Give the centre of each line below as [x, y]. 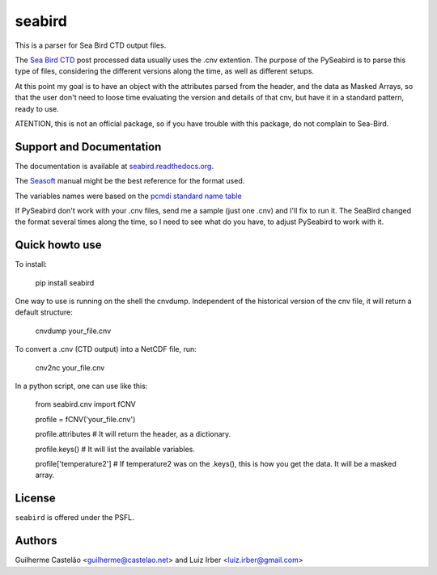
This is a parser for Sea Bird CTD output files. [91, 45]
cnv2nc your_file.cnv [70, 367]
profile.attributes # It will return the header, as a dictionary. [133, 434]
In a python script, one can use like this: [81, 386]
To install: [31, 264]
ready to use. [37, 108]
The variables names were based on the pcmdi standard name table [128, 196]
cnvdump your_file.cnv [73, 331]
